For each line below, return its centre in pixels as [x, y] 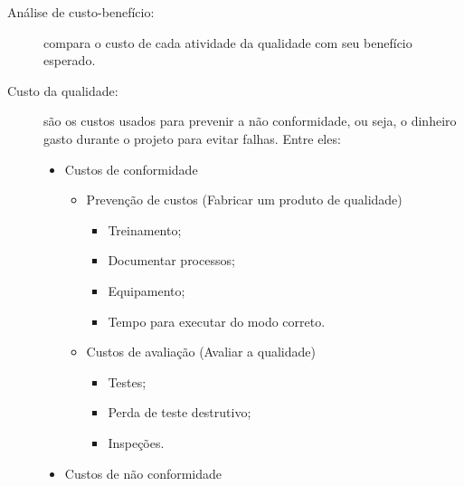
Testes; [127, 381]
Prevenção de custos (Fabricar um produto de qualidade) [244, 200]
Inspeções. [136, 442]
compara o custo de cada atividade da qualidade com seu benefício [228, 42]
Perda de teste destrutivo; [180, 412]
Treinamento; [145, 229]
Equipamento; [147, 290]
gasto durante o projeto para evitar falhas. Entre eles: [192, 138]
